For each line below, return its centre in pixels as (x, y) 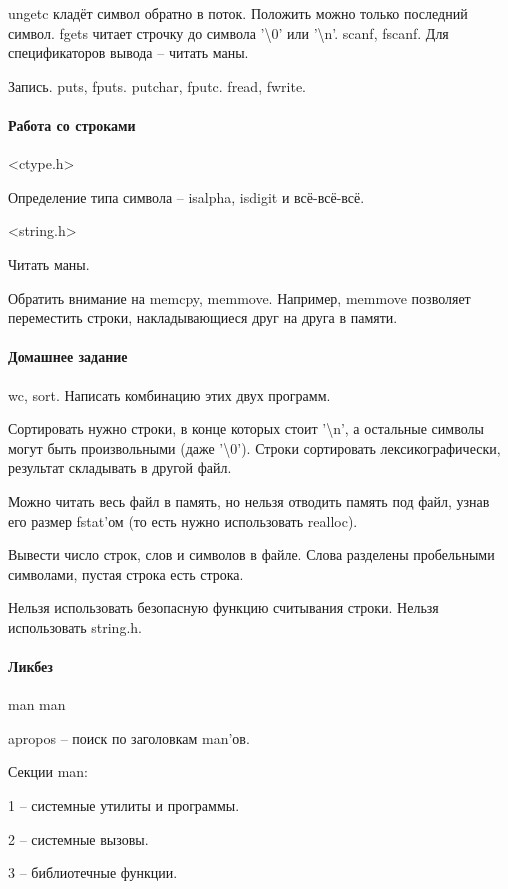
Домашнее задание (68, 356)
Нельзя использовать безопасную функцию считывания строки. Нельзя (223, 607)
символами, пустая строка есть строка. (126, 573)
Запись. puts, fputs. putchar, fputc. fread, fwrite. (157, 85)
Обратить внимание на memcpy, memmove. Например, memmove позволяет (239, 297)
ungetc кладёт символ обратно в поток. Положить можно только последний (238, 13)
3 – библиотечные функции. (93, 872)
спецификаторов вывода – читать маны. (128, 52)
